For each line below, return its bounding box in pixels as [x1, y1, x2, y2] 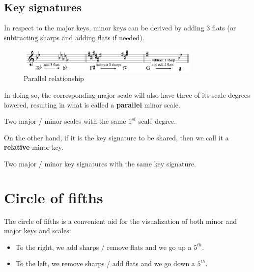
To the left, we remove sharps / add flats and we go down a [15, 258, 195, 269]
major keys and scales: [4, 225, 71, 236]
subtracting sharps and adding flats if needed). [4, 32, 144, 42]
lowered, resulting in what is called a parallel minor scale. [4, 99, 180, 109]
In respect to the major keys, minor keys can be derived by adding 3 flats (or [4, 23, 236, 33]
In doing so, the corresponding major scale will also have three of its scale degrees [4, 89, 250, 100]
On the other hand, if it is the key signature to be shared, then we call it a [4, 132, 229, 142]
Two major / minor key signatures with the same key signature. [4, 158, 196, 168]
